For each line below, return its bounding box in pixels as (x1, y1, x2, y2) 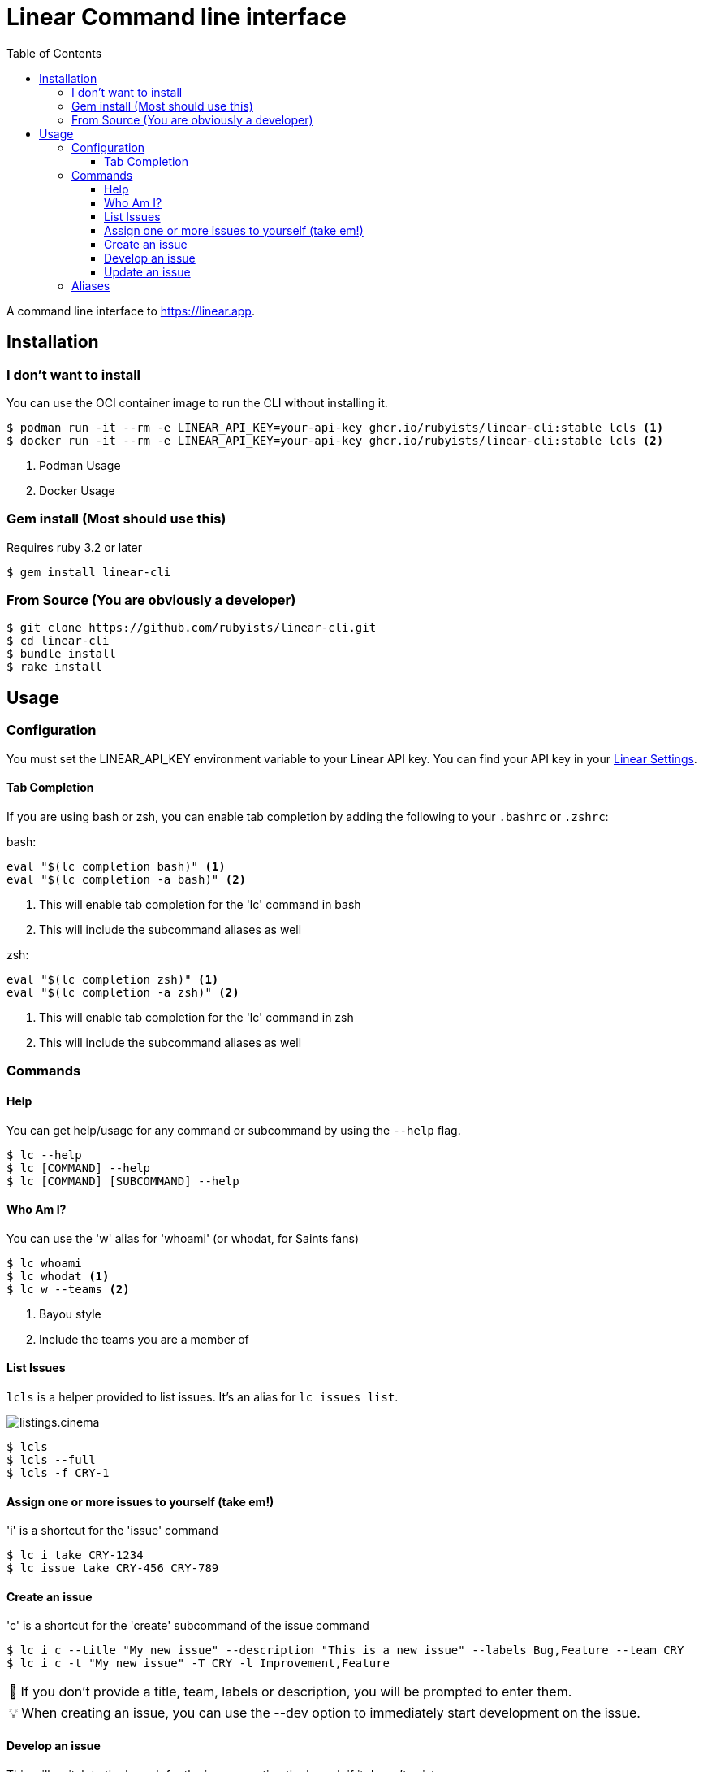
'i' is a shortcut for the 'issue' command (6, 1523, 218, 1538)
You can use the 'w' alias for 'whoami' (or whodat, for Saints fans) (6, 1231, 359, 1245)
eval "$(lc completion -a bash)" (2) (6, 872, 247, 886)
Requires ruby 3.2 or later (6, 540, 142, 554)
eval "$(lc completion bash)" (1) (6, 859, 226, 873)
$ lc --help (6, 1148, 82, 1162)
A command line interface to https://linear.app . (6, 303, 255, 318)
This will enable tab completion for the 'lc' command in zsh (39, 1010, 354, 1024)
